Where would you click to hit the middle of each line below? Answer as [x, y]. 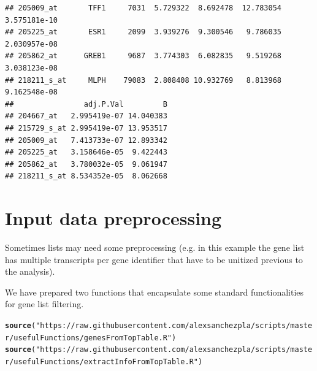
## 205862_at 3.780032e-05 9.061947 [86, 164]
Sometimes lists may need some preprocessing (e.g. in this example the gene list [155, 247]
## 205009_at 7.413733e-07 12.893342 [86, 140]
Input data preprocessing [113, 218]
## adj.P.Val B [86, 104]
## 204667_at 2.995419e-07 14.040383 [86, 116]
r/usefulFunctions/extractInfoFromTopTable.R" [101, 361]
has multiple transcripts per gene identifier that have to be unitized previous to [154, 259]
